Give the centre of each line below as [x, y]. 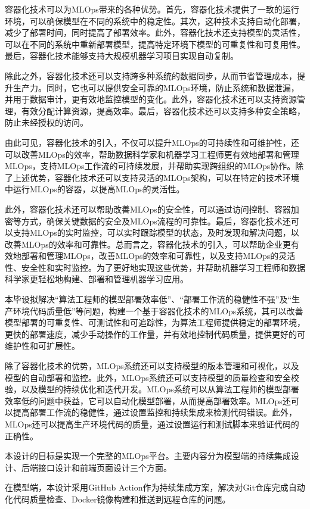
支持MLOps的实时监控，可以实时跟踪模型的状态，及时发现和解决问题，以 [156, 232]
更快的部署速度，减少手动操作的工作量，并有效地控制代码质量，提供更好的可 [155, 334]
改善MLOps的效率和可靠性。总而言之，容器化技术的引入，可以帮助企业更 [148, 244]
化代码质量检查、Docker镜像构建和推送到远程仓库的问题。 [118, 499]
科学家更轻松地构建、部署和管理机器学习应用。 [97, 279]
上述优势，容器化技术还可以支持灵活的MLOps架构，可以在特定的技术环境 [156, 177]
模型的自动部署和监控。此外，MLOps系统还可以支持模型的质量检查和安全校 [152, 377]
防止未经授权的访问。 [46, 122]
